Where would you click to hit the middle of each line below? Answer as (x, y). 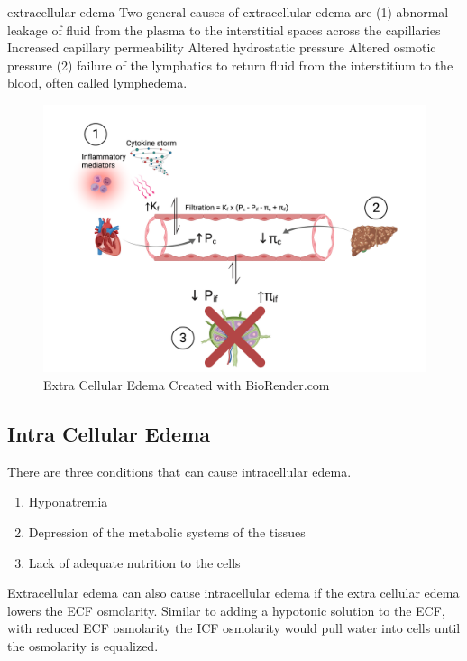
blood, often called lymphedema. (97, 83)
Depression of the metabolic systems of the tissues (167, 532)
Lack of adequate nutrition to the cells (134, 562)
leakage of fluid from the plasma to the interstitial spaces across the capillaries (224, 29)
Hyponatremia (68, 502)
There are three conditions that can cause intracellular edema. (179, 471)
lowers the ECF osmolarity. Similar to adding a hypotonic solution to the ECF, (226, 610)
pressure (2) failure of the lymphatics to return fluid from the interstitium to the (230, 65)
